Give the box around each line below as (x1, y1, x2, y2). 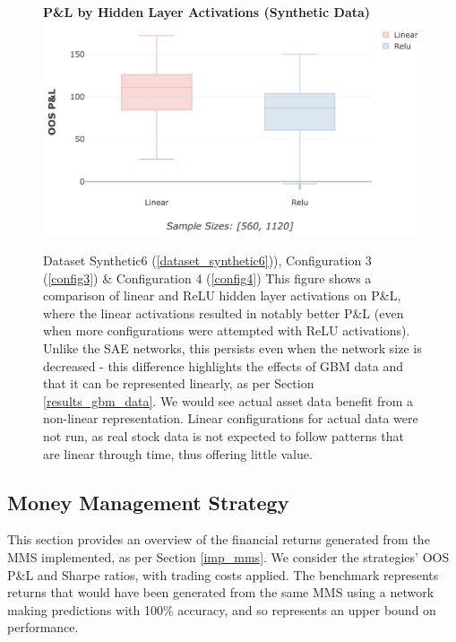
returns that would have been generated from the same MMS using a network (7, 583, 434, 602)
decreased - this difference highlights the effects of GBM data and (43, 356, 403, 375)
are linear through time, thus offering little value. (43, 444, 313, 463)
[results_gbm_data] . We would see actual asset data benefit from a (43, 391, 414, 410)
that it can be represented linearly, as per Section (43, 374, 314, 393)
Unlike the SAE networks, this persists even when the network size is (43, 339, 422, 358)
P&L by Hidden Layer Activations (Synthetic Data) (43, 3, 371, 21)
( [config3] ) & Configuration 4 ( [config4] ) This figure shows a (43, 268, 372, 287)
